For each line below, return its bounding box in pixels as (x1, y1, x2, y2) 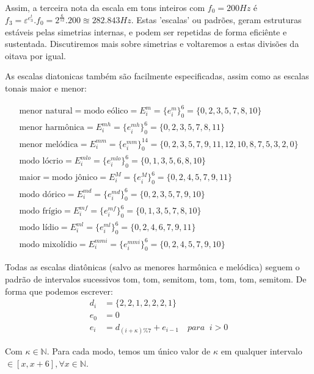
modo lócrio (19, 157, 63, 166)
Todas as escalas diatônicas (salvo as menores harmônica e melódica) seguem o (5, 261, 300, 273)
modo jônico (52, 173, 98, 182)
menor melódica (19, 140, 78, 149)
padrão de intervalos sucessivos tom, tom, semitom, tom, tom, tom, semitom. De (5, 273, 307, 286)
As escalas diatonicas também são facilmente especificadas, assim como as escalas (5, 70, 309, 82)
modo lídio (19, 223, 59, 232)
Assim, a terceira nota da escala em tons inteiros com (5, 1, 205, 13)
